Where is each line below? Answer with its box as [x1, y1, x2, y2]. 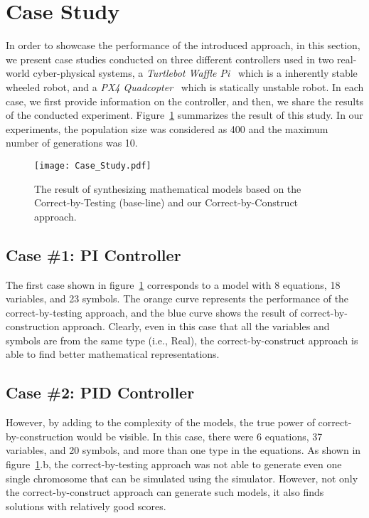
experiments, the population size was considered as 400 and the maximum [6, 121, 328, 136]
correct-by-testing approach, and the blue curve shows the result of [6, 305, 297, 319]
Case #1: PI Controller [6, 243, 181, 265]
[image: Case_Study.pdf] [34, 160, 151, 171]
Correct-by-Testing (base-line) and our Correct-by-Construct [34, 195, 299, 210]
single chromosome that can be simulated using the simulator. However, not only [6, 470, 358, 485]
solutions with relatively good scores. [6, 498, 166, 513]
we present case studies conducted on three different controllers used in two [6, 51, 334, 66]
